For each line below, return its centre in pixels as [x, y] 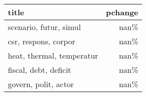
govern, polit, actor [41, 84]
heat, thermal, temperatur [53, 55]
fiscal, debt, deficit [40, 70]
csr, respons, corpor [42, 41]
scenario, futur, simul [44, 27]
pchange [122, 12]
